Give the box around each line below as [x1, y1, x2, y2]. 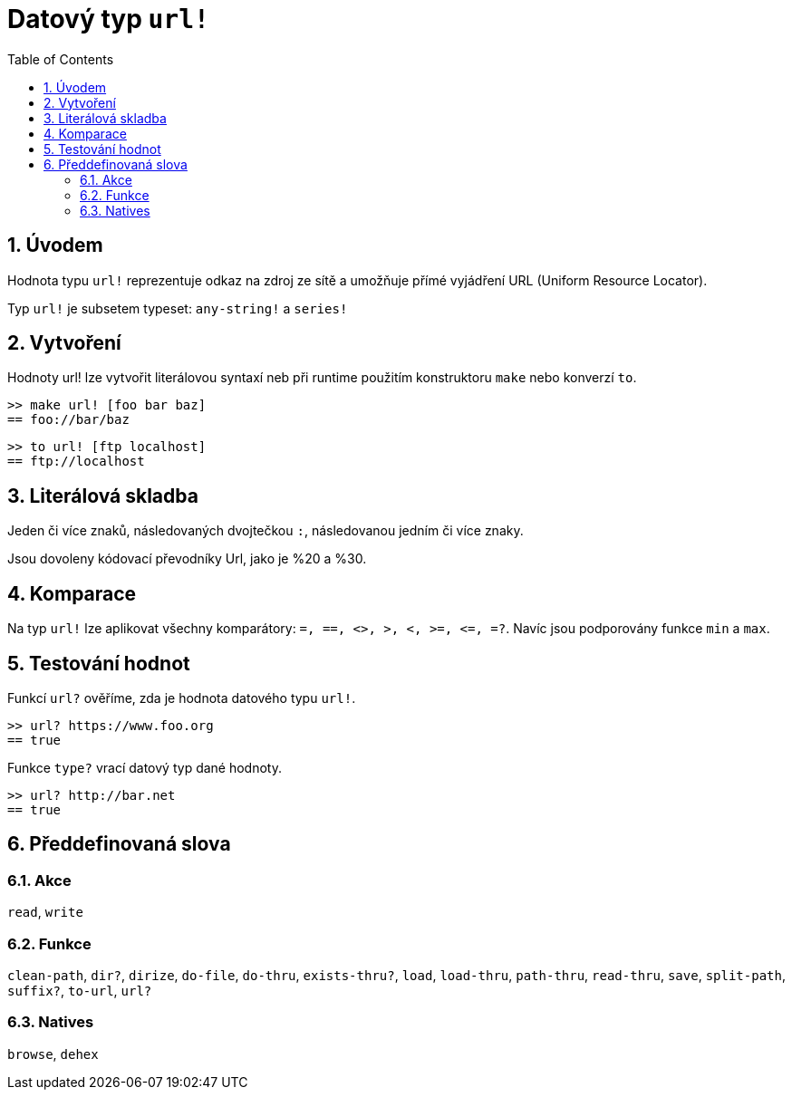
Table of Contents [7, 51, 114, 67]
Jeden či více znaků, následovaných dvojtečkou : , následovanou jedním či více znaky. [7, 523, 524, 539]
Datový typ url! [7, 4, 209, 34]
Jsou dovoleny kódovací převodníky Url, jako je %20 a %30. [7, 551, 367, 567]
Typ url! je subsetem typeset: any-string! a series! [7, 300, 348, 316]
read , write [7, 904, 83, 920]
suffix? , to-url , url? [7, 982, 152, 998]
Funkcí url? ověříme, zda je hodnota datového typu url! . [7, 689, 356, 706]
